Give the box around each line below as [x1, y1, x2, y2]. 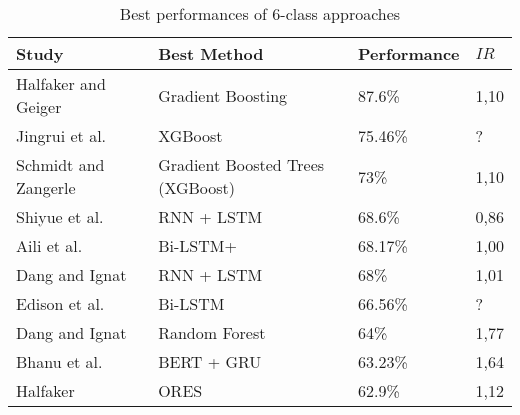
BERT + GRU [158, 350, 262, 373]
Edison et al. [16, 292, 105, 315]
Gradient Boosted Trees [158, 153, 325, 176]
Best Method [158, 42, 264, 65]
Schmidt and [16, 153, 105, 176]
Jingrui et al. [16, 124, 107, 147]
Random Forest [158, 321, 266, 344]
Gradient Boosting [158, 83, 288, 107]
